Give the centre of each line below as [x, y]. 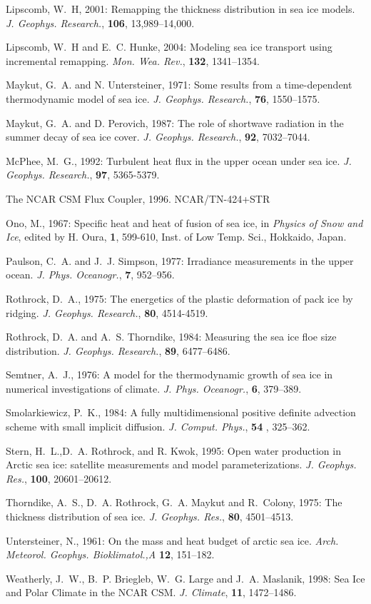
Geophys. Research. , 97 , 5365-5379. [83, 175]
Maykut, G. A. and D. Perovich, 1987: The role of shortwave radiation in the [175, 122]
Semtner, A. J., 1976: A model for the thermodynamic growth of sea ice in [169, 374]
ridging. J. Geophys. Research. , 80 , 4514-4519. [107, 312]
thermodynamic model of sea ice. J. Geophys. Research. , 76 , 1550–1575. [163, 98]
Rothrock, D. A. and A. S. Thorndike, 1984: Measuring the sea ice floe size [171, 337]
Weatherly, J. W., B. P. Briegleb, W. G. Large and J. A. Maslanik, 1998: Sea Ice [185, 578]
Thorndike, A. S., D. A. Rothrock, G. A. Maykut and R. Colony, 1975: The [174, 502]
